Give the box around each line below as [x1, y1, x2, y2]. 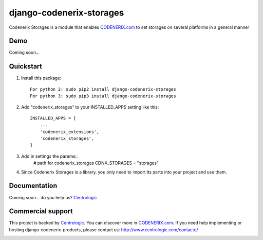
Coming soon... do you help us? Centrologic [9, 194, 97, 200]
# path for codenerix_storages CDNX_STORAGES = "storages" [33, 160, 159, 166]
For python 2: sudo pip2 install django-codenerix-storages [30, 86, 176, 92]
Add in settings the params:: [21, 153, 78, 159]
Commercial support [9, 207, 73, 216]
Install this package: [21, 75, 62, 81]
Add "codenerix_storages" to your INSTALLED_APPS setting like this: [21, 104, 159, 110]
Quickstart [9, 62, 42, 70]
